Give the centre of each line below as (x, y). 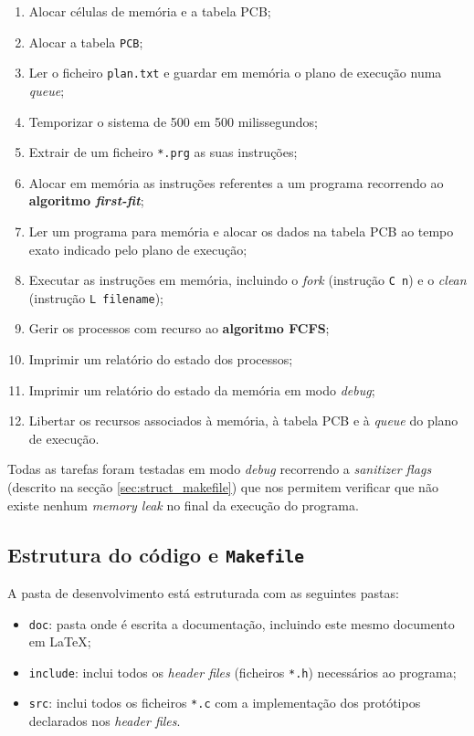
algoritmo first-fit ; (86, 200)
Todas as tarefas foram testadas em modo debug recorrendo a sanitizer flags (220, 469)
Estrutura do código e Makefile (156, 554)
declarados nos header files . (105, 721)
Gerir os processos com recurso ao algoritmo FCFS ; (179, 328)
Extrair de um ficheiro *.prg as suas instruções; (163, 152)
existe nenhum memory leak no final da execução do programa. (183, 505)
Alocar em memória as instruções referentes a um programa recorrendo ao (236, 182)
